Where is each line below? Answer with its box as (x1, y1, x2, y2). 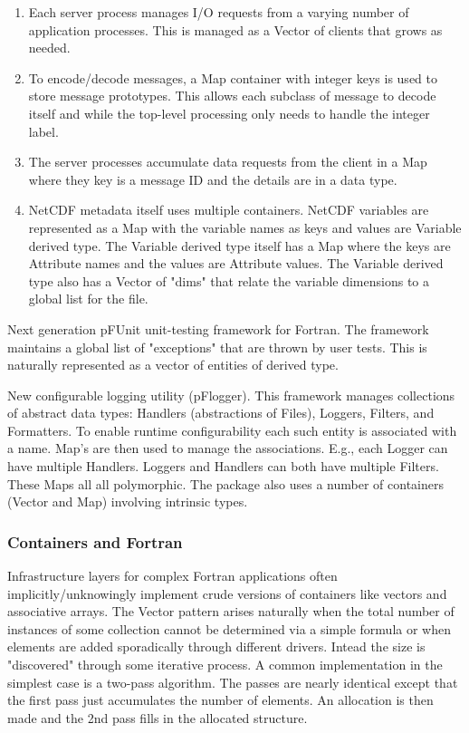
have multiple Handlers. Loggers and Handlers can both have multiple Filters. (7, 457, 439, 476)
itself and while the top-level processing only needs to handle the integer (28, 103, 430, 122)
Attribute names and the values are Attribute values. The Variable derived (28, 254, 444, 273)
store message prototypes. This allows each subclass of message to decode (28, 86, 436, 105)
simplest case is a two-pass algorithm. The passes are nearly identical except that (7, 672, 458, 691)
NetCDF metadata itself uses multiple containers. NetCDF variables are (28, 200, 429, 219)
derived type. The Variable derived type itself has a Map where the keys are (28, 236, 451, 255)
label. (28, 121, 59, 140)
